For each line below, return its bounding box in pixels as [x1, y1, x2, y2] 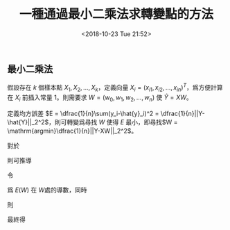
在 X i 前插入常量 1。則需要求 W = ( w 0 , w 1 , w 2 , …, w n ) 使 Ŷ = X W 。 [7, 93, 193, 103]
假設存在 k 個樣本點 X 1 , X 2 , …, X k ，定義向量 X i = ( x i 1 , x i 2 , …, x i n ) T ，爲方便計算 [7, 82, 223, 93]
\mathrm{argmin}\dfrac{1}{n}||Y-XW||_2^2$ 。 [7, 126, 138, 135]
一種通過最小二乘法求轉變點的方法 [19, 6, 213, 22]
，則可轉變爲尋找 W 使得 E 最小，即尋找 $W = [48, 117, 178, 126]
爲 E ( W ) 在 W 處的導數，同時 [7, 186, 88, 194]
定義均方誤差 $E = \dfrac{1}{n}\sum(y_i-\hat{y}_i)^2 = [7, 109, 159, 117]
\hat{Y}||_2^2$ [7, 117, 49, 126]
